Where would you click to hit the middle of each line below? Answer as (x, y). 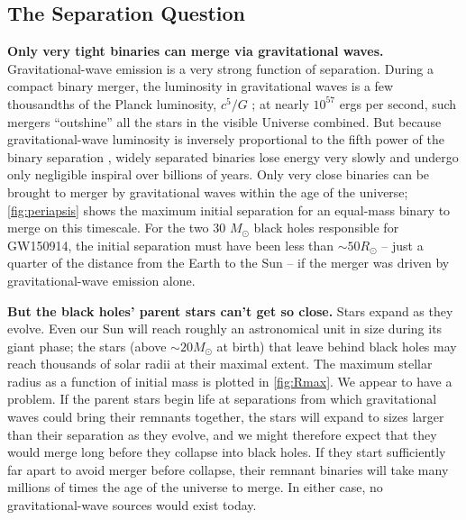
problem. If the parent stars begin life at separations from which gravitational (222, 399)
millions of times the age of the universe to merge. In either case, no (195, 487)
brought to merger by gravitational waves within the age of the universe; (208, 192)
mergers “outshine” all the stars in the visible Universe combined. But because (224, 121)
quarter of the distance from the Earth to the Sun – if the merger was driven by (228, 263)
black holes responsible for (326, 228)
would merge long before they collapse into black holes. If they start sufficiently (227, 452)
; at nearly (280, 103)
